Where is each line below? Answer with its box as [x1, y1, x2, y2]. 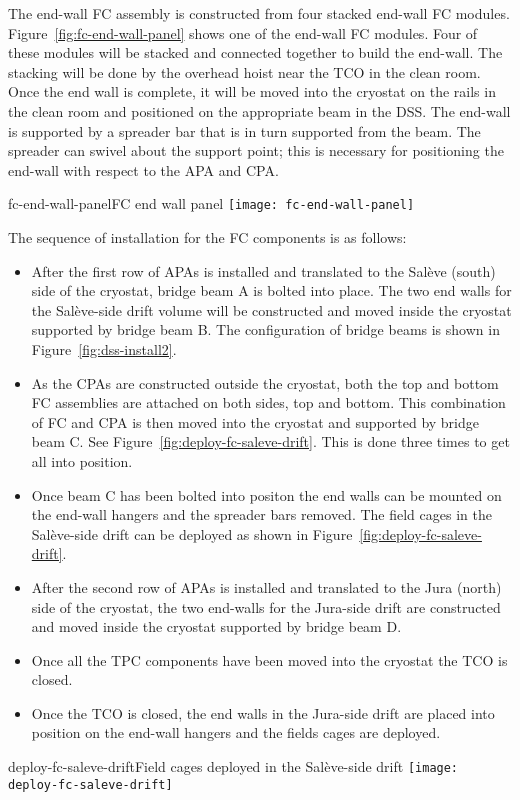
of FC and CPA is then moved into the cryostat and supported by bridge [31, 411, 479, 432]
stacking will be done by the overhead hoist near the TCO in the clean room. [8, 61, 481, 82]
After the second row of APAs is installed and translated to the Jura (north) [31, 576, 502, 597]
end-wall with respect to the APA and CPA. [8, 159, 279, 180]
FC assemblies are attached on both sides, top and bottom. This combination [31, 392, 506, 413]
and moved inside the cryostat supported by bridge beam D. [31, 616, 402, 637]
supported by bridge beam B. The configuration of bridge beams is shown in [31, 319, 500, 340]
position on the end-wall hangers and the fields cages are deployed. [31, 722, 441, 743]
